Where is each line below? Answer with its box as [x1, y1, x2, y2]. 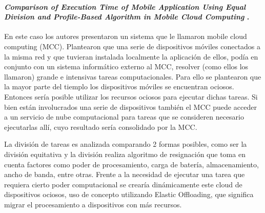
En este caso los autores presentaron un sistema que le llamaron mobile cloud [4, 31, 247, 42]
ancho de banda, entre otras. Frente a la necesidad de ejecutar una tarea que [4, 169, 245, 180]
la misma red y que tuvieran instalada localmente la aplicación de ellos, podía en [4, 51, 258, 62]
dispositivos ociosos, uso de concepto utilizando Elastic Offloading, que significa [4, 189, 254, 200]
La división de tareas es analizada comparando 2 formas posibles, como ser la [4, 139, 247, 149]
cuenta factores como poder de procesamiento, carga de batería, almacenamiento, [4, 159, 259, 169]
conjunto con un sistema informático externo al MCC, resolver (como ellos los [4, 61, 249, 72]
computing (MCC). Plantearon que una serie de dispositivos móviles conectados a [4, 41, 261, 51]
